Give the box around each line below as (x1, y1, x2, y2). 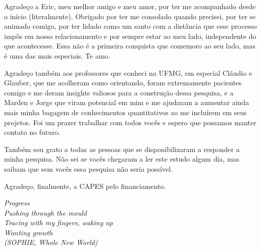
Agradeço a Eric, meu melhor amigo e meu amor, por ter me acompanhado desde (4, 1, 256, 11)
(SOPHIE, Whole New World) (4, 237, 98, 247)
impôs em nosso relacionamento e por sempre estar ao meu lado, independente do (4, 30, 256, 41)
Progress (4, 197, 30, 208)
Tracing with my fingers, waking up (4, 217, 113, 228)
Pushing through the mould (4, 207, 87, 218)
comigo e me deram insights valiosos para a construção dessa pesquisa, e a (4, 87, 234, 97)
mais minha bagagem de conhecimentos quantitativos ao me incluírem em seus (4, 107, 247, 117)
